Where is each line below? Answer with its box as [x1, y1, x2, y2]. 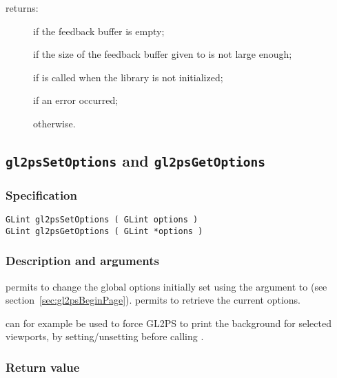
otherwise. [33, 116, 76, 130]
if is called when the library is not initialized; [33, 70, 223, 84]
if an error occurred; [33, 93, 119, 107]
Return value [6, 358, 80, 375]
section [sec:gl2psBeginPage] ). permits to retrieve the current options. [6, 293, 300, 307]
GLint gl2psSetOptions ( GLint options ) [6, 215, 198, 225]
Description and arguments [6, 252, 159, 269]
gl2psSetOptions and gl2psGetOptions [6, 149, 265, 171]
